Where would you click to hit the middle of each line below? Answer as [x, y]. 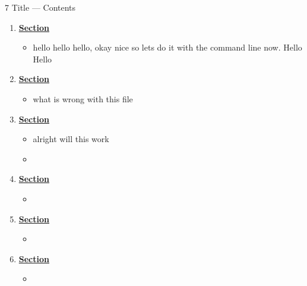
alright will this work [71, 139]
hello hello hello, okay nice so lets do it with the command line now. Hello [167, 47]
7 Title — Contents [40, 7]
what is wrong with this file [83, 98]
